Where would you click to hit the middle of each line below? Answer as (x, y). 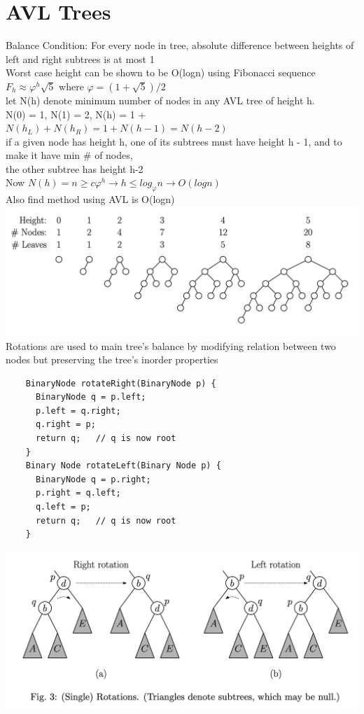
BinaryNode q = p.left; (91, 397)
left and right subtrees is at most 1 (80, 58)
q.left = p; (63, 507)
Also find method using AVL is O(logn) (90, 199)
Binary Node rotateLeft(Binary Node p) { (123, 466)
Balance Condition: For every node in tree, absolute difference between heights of (180, 45)
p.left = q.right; (78, 411)
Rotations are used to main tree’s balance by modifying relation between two (171, 345)
